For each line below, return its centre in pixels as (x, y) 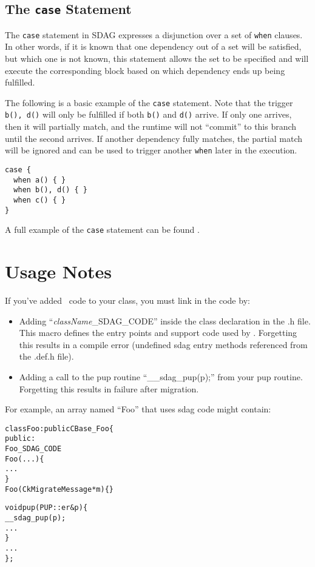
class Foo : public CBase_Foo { (59, 428)
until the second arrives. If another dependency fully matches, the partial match (154, 138)
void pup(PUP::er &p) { (46, 508)
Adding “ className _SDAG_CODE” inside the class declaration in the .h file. (165, 320)
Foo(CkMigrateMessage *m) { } (59, 489)
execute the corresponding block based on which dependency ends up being (145, 70)
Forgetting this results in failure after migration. (109, 388)
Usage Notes (59, 271)
